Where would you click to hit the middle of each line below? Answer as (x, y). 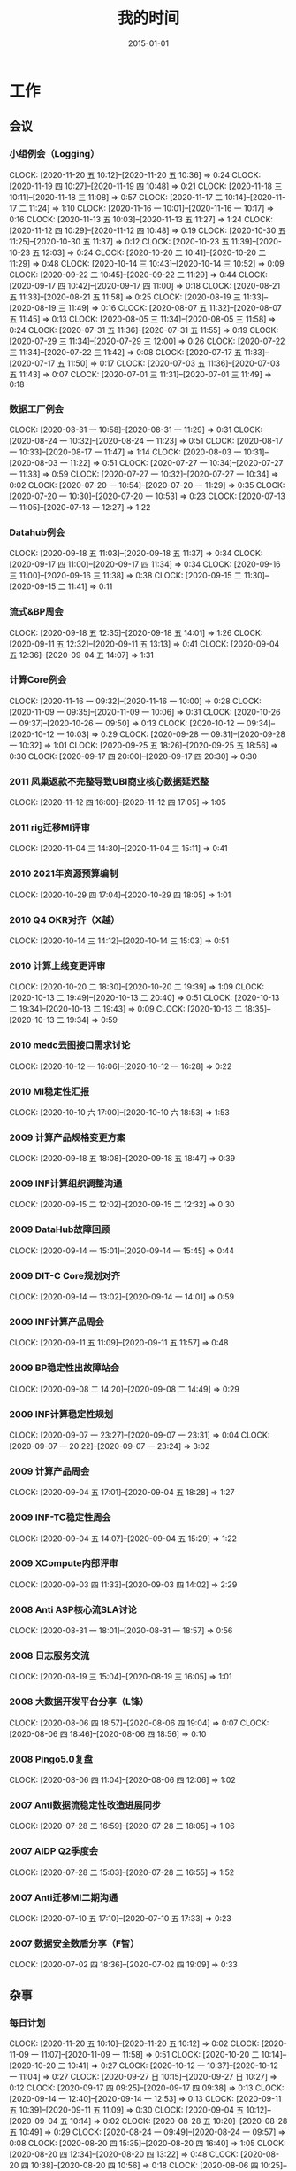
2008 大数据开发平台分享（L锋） (79, 1702)
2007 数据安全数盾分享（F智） (74, 1943)
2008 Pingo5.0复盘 (51, 1759)
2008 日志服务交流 (49, 1655)
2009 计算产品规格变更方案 (68, 1137)
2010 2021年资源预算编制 (64, 873)
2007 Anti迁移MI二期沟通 (64, 1897)
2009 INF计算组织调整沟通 (66, 1183)
